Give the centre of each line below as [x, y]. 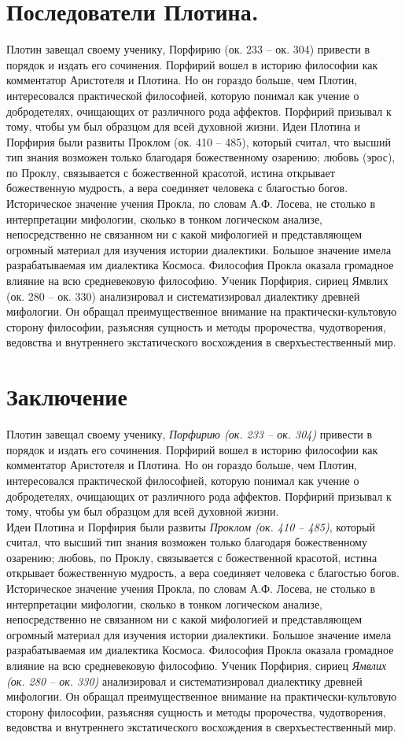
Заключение [67, 396]
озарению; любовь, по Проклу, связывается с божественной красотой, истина [192, 557]
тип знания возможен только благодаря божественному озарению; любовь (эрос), [201, 157]
